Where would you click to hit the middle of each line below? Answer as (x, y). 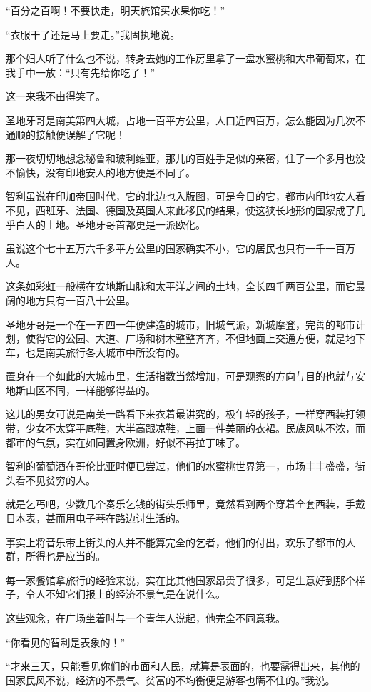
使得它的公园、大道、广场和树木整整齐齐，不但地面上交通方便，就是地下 (195, 338)
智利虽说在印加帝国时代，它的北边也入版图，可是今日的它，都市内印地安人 (181, 196)
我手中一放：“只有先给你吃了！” (81, 72)
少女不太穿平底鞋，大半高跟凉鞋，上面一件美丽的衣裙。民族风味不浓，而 (195, 428)
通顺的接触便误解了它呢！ (66, 134)
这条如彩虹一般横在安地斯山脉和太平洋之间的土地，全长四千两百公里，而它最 (185, 286)
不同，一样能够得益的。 (100, 390)
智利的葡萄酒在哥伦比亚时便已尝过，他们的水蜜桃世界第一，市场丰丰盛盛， (181, 466)
